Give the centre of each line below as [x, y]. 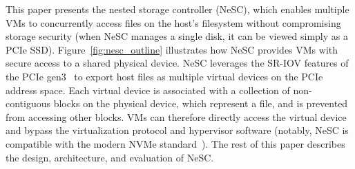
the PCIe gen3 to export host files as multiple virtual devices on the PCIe [164, 76]
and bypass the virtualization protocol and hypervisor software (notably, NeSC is [177, 130]
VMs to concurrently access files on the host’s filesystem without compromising [173, 22]
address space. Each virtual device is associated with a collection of [148, 90]
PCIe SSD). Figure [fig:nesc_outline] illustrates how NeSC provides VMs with [172, 49]
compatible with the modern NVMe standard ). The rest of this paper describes [175, 143]
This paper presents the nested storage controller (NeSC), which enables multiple [177, 9]
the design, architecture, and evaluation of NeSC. [110, 157]
